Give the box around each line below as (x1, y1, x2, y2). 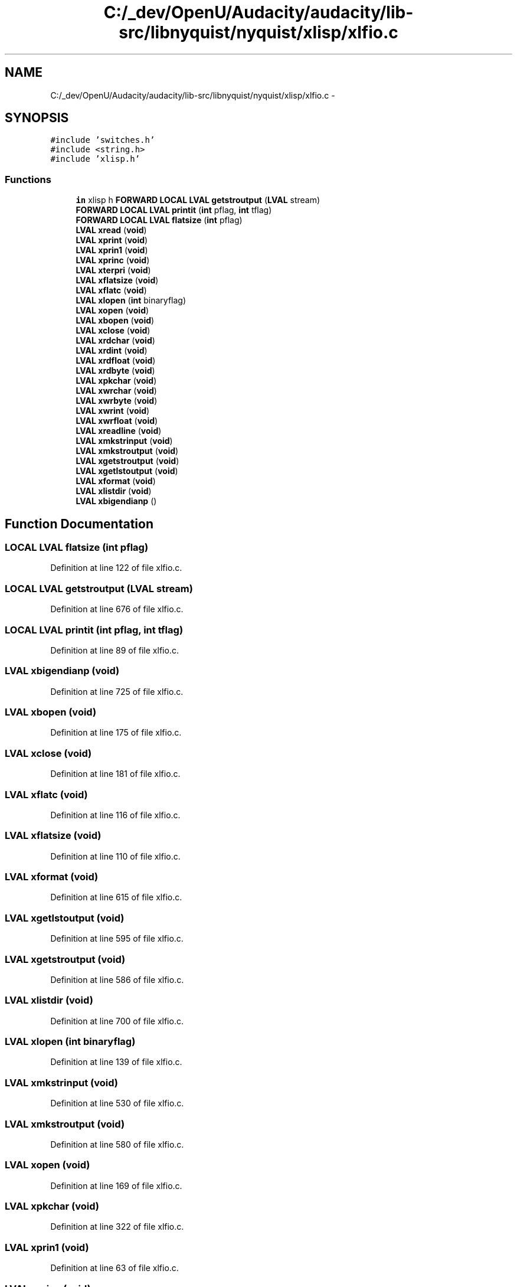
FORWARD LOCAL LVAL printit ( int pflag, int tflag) (76, 205, 272, 215)
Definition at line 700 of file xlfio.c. (50, 1015, 184, 1026)
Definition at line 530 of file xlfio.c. (50, 1098, 184, 1109)
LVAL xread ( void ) (76, 225, 147, 236)
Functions (5, 173, 51, 185)
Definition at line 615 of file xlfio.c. (50, 892, 182, 903)
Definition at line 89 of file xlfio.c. (50, 645, 179, 655)
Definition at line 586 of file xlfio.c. (50, 974, 184, 985)
